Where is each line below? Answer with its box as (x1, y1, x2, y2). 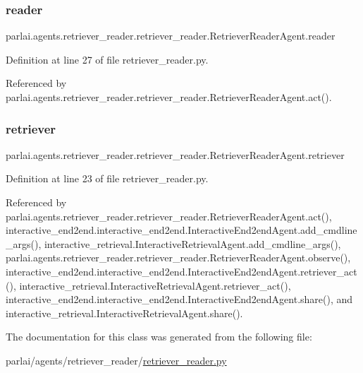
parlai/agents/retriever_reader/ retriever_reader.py (6, 353, 227, 367)
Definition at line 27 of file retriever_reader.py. (6, 52, 209, 66)
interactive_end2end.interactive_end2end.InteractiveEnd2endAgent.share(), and (6, 292, 353, 307)
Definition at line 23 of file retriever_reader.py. (6, 171, 209, 186)
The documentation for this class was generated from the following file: (6, 329, 312, 344)
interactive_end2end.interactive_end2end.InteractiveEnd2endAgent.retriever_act (6, 264, 357, 278)
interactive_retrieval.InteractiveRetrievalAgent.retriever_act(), (19, 278, 291, 292)
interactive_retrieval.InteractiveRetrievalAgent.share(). (6, 305, 243, 320)
